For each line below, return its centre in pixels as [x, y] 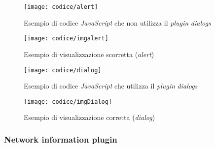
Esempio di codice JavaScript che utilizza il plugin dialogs [111, 86]
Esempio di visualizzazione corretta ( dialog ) [90, 117]
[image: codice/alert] [61, 7]
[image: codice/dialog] [63, 70]
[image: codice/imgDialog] [68, 102]
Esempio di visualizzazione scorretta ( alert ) [89, 54]
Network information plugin [61, 139]
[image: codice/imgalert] [66, 39]
